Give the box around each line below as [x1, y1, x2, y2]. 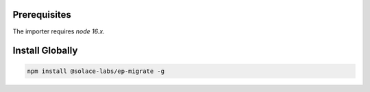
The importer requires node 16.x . [12, 27, 106, 35]
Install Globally [12, 45, 78, 57]
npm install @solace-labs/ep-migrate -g [27, 67, 164, 75]
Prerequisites [12, 9, 71, 20]
